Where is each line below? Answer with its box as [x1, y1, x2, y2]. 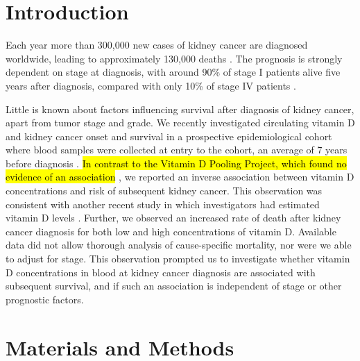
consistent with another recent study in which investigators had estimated [6, 196, 320, 211]
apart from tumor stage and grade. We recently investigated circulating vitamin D [6, 115, 355, 130]
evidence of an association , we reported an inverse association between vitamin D [6, 169, 354, 184]
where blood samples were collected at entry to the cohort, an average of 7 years [6, 142, 348, 157]
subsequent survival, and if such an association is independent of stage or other [6, 278, 342, 293]
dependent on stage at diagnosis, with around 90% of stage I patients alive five [6, 65, 341, 79]
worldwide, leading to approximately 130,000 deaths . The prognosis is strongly [6, 51, 343, 65]
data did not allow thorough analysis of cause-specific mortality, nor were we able [6, 237, 352, 252]
